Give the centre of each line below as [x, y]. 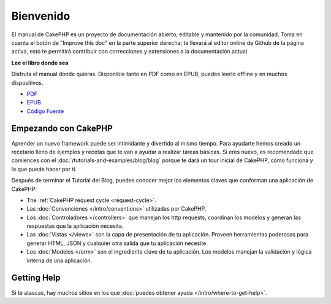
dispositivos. [27, 82]
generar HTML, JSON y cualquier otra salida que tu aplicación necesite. [117, 243]
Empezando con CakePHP [62, 129]
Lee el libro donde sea [40, 63]
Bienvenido [41, 16]
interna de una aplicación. [59, 260]
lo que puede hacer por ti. [44, 169]
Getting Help [36, 278]
